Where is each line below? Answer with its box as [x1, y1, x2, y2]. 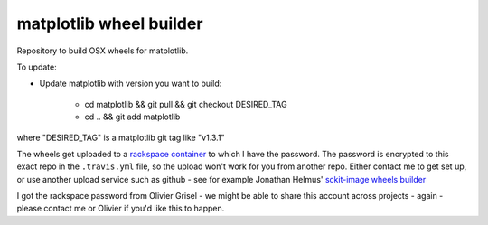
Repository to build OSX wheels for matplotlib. [16, 45, 189, 56]
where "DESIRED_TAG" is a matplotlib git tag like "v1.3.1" [16, 132, 225, 143]
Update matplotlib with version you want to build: [39, 78, 222, 89]
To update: [16, 61, 58, 72]
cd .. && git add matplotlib [84, 111, 181, 122]
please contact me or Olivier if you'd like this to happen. [16, 203, 225, 214]
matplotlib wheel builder [16, 14, 203, 33]
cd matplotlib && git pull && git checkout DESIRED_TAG [84, 98, 288, 109]
